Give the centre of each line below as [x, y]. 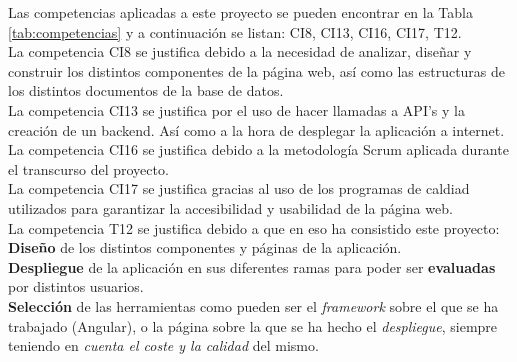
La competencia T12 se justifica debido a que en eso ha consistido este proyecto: [254, 227]
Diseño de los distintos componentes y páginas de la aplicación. [205, 247]
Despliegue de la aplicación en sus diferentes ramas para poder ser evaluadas [252, 266]
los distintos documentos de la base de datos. [146, 90]
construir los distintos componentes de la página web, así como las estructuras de [257, 70]
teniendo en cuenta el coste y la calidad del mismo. [163, 345]
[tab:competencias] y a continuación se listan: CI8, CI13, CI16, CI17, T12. [235, 31]
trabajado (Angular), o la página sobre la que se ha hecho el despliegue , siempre [253, 325]
